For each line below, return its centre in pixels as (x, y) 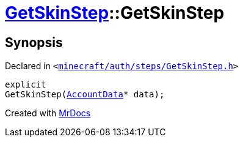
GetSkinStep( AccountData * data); (85, 95)
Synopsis (34, 42)
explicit (26, 85)
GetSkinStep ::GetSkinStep (115, 13)
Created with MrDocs (48, 113)
